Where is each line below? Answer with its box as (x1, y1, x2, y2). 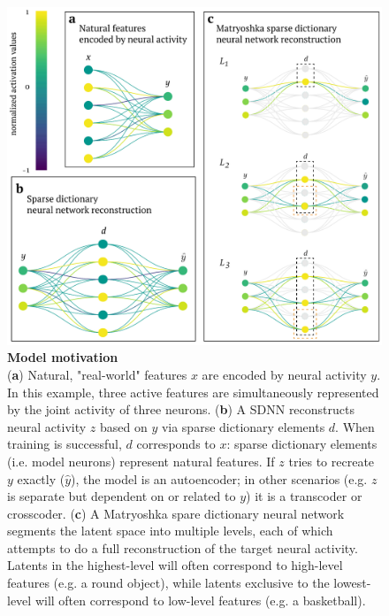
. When (335, 417, 375, 435)
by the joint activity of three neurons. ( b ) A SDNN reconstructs (7, 400, 355, 419)
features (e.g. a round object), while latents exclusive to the (7, 574, 330, 592)
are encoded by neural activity (202, 365, 367, 383)
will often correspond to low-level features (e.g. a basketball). (34, 590, 366, 609)
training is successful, (7, 435, 122, 453)
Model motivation (7, 348, 118, 366)
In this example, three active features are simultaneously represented (7, 382, 379, 401)
